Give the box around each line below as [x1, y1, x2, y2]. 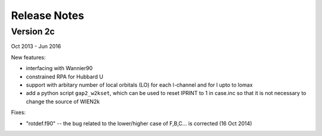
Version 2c [11, 26, 55, 37]
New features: [11, 53, 46, 61]
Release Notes [11, 9, 85, 22]
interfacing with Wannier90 [26, 65, 93, 72]
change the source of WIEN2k [26, 98, 100, 105]
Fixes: [11, 109, 26, 116]
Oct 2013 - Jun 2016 [11, 43, 61, 50]
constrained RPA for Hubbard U [26, 73, 104, 80]
